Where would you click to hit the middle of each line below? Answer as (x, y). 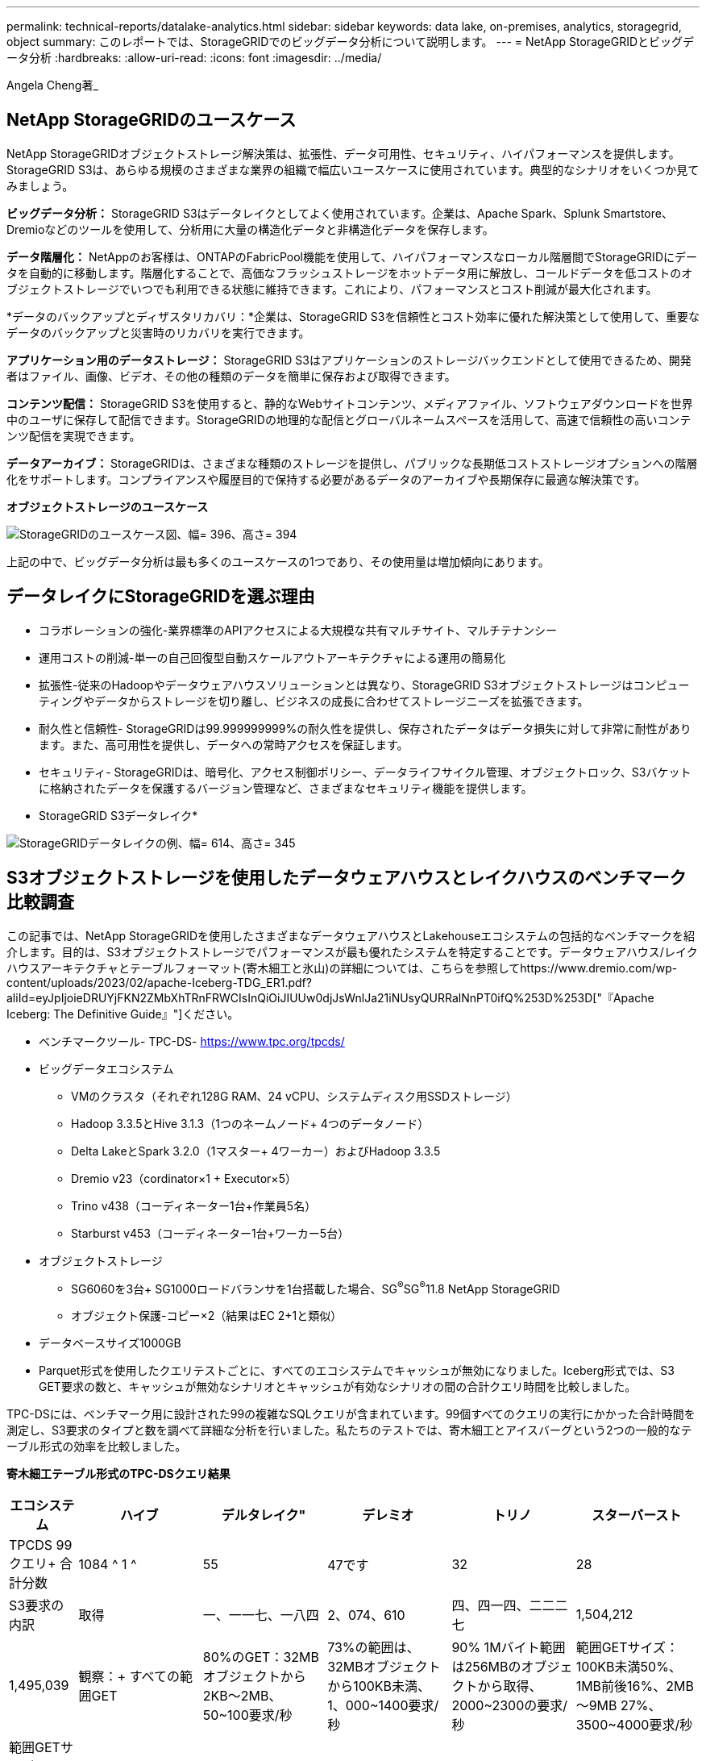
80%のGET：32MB (261, 1657)
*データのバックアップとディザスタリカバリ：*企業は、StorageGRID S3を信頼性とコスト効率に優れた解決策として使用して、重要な (353, 316)
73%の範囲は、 (374, 1648)
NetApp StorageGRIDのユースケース (152, 120)
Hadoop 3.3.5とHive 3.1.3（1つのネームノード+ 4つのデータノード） (250, 1123)
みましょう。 (40, 185)
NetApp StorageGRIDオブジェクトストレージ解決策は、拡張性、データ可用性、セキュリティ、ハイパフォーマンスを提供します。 (343, 153)
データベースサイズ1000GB (110, 1343)
